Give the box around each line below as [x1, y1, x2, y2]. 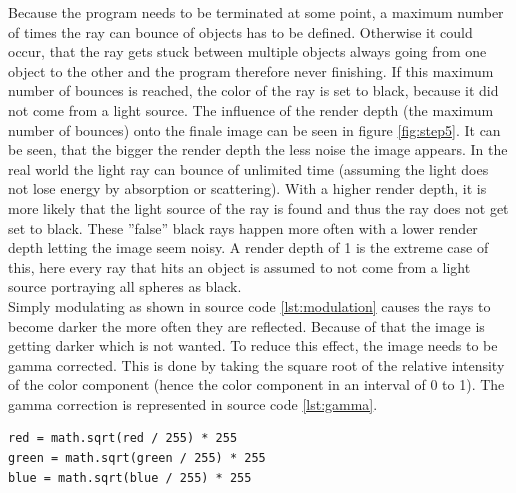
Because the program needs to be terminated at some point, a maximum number [8, 2, 504, 22]
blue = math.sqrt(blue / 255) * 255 [8, 470, 252, 485]
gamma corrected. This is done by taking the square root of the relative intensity [8, 354, 505, 375]
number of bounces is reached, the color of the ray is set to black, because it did [8, 80, 499, 101]
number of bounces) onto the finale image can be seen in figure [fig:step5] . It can [8, 119, 501, 140]
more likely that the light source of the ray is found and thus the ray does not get [8, 197, 509, 218]
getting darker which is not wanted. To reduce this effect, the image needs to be [8, 335, 498, 356]
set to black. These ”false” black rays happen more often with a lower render [8, 217, 478, 238]
